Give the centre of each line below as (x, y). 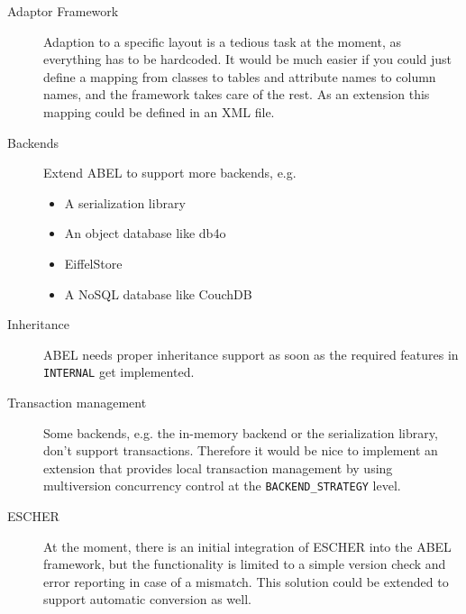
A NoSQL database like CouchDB (158, 293)
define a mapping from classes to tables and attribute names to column (240, 76)
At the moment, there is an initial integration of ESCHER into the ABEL (247, 546)
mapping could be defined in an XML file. (159, 111)
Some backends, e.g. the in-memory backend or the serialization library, (241, 432)
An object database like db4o (145, 233)
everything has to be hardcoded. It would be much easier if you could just (248, 59)
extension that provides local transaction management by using (218, 467)
